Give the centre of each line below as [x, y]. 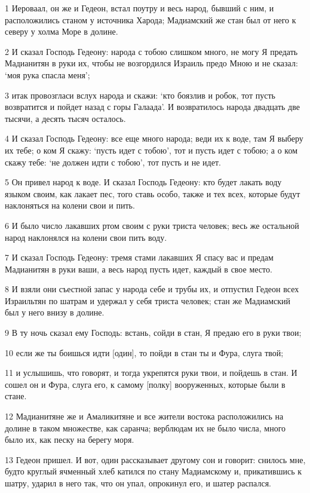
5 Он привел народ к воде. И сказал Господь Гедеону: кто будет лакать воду [143, 182]
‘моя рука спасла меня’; [47, 74]
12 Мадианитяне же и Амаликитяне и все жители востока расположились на [144, 416]
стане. [16, 396]
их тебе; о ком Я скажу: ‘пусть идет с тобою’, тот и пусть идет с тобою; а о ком [151, 150]
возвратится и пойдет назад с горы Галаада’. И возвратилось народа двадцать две [152, 107]
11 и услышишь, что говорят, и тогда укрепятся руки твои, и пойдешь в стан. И [151, 373]
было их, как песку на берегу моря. [70, 440]
